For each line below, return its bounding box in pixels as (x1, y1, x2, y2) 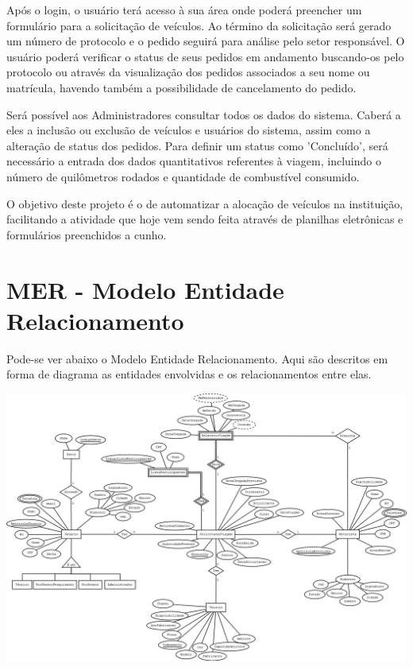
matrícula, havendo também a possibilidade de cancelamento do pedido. (6, 79, 357, 95)
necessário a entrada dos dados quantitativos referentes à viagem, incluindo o (6, 153, 381, 169)
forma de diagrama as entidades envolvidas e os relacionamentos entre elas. (6, 366, 372, 382)
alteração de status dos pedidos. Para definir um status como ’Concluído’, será (6, 137, 388, 153)
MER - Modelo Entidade (6, 273, 284, 305)
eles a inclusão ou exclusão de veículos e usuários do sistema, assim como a (6, 122, 371, 138)
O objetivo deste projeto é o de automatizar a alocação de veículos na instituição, (6, 195, 403, 211)
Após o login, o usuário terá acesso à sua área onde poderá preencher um (6, 2, 362, 17)
